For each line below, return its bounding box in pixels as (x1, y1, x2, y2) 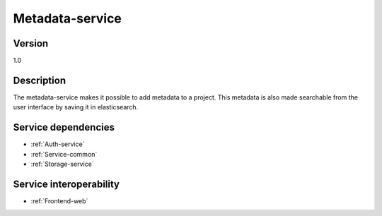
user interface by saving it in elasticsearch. (13, 103, 139, 112)
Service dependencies (13, 121, 115, 133)
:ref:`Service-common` (30, 150, 98, 158)
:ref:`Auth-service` (30, 140, 85, 148)
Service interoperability (13, 178, 120, 190)
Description (13, 74, 66, 86)
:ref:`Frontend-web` (30, 196, 88, 205)
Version (13, 37, 49, 49)
